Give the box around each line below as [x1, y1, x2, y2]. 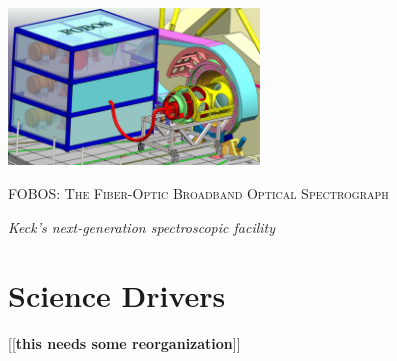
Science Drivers [8, 275, 226, 316]
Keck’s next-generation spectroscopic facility [8, 216, 276, 237]
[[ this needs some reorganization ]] [8, 333, 241, 354]
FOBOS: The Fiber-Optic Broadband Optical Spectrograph [8, 183, 389, 203]
